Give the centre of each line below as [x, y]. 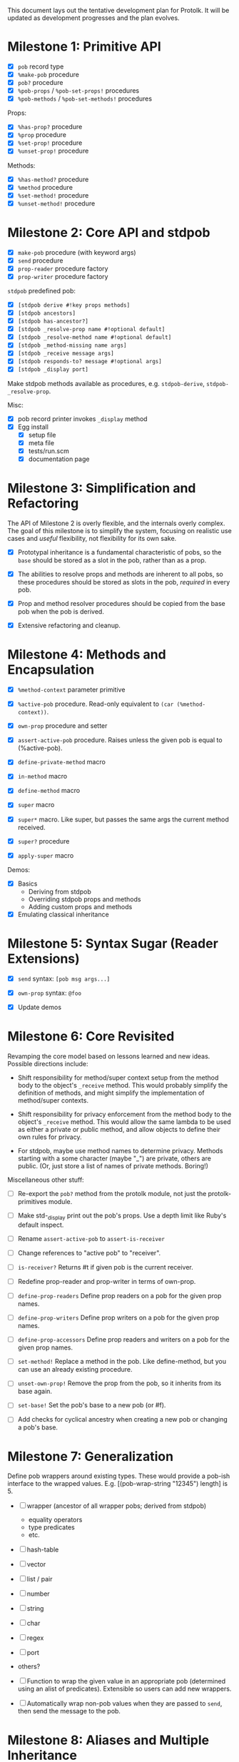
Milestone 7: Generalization [90, 1456]
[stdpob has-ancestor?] [53, 321]
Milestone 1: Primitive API [85, 47]
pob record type [41, 66]
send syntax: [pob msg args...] [64, 978]
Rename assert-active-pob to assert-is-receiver [91, 1238]
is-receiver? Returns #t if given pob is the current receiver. [106, 1267]
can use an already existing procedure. [75, 1369]
